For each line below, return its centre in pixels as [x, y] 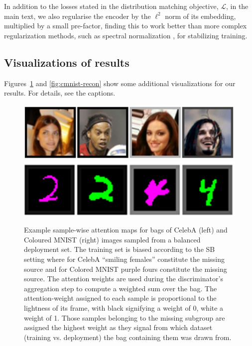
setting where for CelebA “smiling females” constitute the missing [124, 259]
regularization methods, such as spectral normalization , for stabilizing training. [126, 35]
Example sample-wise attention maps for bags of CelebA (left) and [126, 230]
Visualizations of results [67, 62]
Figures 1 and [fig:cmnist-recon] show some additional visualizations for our [120, 83]
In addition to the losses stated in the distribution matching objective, [111, 6]
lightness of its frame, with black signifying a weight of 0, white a [124, 308]
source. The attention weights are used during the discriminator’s [124, 279]
